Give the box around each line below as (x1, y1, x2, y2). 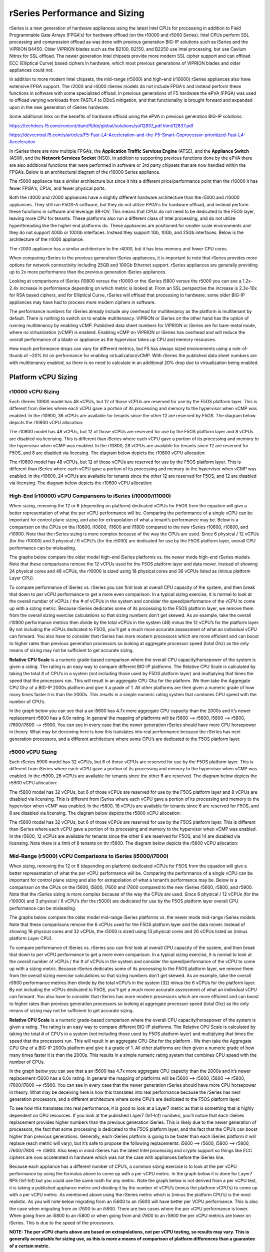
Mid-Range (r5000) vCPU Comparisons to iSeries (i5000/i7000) (9, 853, 169, 860)
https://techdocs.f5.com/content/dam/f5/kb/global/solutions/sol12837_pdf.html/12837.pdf (9, 123, 193, 129)
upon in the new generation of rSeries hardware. (9, 104, 109, 110)
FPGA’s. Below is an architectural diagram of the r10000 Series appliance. (9, 169, 161, 175)
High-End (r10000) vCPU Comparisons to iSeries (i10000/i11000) (9, 492, 171, 499)
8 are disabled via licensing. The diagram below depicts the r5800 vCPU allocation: (9, 810, 181, 816)
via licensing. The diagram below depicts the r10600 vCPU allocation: (9, 480, 152, 486)
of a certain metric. (9, 1242, 50, 1249)
